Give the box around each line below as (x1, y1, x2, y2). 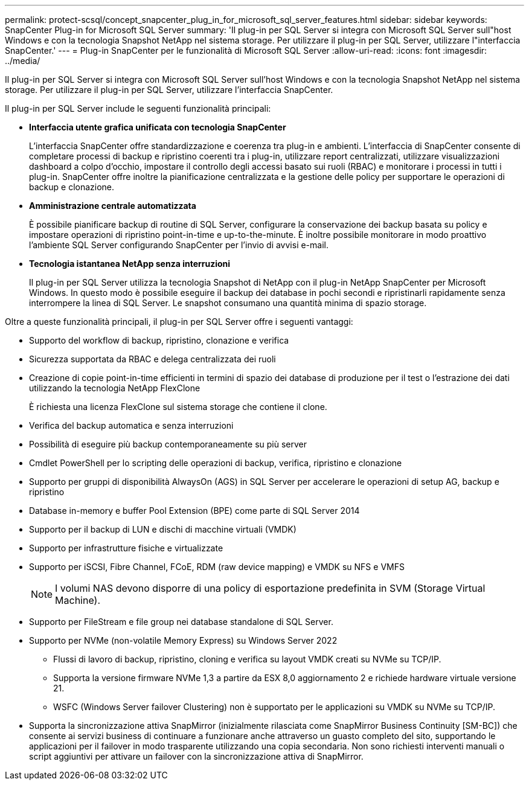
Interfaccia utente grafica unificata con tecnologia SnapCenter (29, 122, 286, 132)
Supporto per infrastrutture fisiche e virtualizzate (29, 543, 223, 553)
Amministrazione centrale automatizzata (29, 200, 196, 211)
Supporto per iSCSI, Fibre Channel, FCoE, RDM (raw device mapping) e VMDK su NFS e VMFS (29, 562, 405, 572)
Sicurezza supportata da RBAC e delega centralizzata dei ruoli (29, 354, 276, 364)
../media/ (5, 56, 40, 66)
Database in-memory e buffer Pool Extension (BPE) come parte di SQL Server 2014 (29, 505, 360, 516)
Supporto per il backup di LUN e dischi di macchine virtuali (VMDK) (29, 524, 297, 534)
